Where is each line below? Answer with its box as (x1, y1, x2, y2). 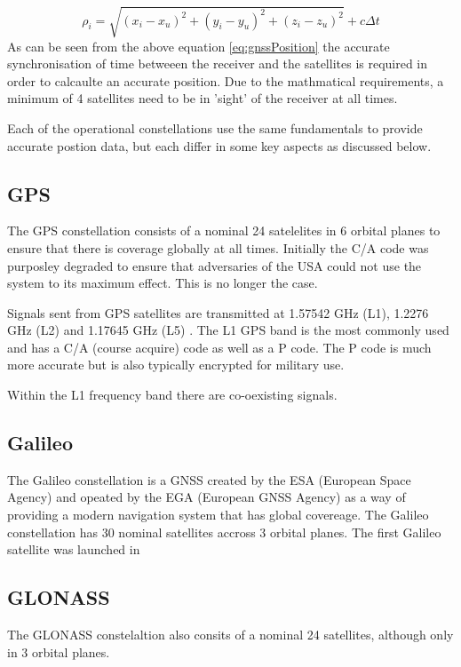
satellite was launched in (7, 540, 140, 559)
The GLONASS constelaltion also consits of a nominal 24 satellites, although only (7, 625, 454, 644)
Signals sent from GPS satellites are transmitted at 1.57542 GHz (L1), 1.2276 (7, 303, 429, 322)
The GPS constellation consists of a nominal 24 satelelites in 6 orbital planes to (7, 221, 441, 240)
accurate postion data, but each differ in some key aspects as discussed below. (7, 136, 432, 155)
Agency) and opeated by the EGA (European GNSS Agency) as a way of (7, 488, 406, 506)
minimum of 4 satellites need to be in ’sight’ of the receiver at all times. (7, 89, 398, 107)
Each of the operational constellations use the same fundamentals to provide (7, 118, 423, 137)
